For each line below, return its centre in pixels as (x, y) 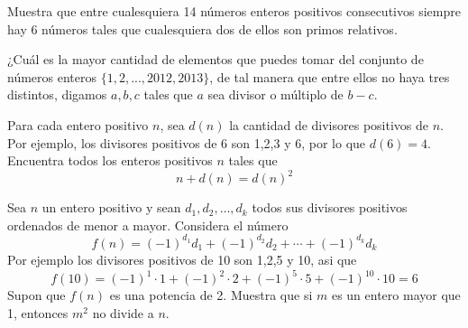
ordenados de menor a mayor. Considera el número (148, 225)
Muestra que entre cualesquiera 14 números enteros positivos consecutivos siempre (234, 11)
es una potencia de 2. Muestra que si (211, 295)
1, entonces (38, 312)
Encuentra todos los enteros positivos (110, 160)
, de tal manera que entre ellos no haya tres (330, 76)
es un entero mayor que (396, 295)
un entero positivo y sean (111, 207)
